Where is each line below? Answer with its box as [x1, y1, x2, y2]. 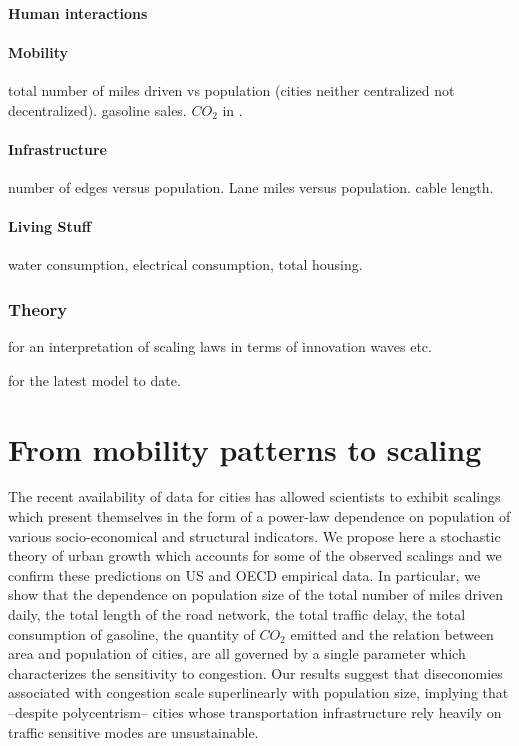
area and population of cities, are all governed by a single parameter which [8, 643, 466, 664]
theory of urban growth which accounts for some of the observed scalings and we [8, 545, 502, 566]
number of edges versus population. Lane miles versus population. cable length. [8, 176, 494, 197]
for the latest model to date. [8, 369, 181, 390]
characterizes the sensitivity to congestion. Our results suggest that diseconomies [8, 662, 503, 683]
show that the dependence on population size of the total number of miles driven [8, 584, 503, 605]
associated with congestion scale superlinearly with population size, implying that [8, 682, 509, 703]
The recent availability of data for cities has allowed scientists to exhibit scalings [8, 486, 501, 507]
